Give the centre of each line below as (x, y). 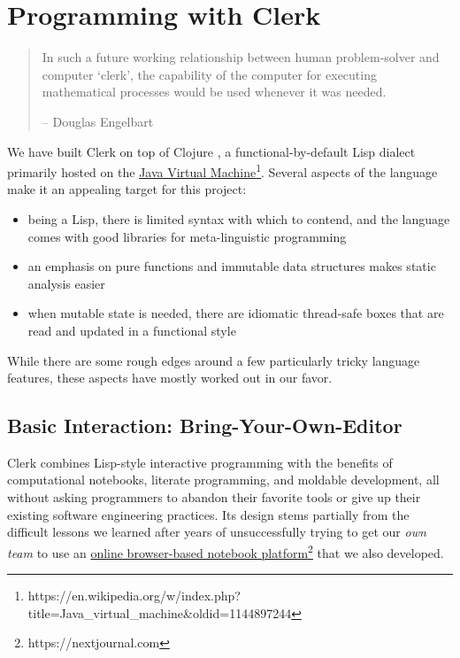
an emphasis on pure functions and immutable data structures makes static (232, 266)
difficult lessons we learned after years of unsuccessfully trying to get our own (217, 532)
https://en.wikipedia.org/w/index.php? (134, 596)
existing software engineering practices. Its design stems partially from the (208, 514)
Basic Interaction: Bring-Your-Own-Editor (205, 426)
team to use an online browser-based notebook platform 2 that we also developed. (226, 551)
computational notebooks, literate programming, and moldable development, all (223, 480)
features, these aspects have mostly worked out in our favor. (170, 378)
